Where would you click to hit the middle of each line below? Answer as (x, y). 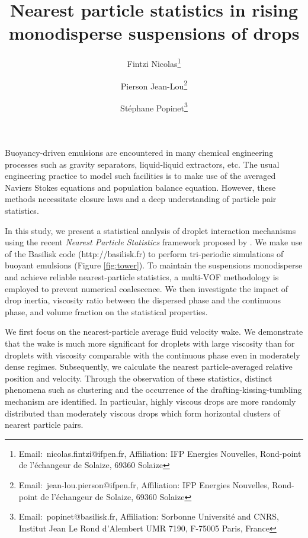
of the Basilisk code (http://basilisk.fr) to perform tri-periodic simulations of (144, 253)
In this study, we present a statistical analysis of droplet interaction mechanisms (150, 230)
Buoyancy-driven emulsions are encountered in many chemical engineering (139, 153)
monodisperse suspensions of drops (154, 33)
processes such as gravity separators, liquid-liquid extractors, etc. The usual (142, 164)
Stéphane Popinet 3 (154, 107)
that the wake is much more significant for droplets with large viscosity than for (150, 343)
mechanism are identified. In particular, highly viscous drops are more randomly (150, 401)
